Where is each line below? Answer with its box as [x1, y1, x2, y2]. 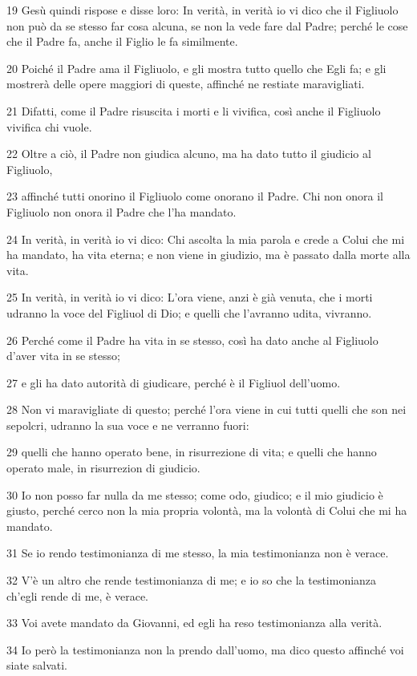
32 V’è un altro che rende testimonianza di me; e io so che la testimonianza [6, 572, 377, 589]
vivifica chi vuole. [6, 118, 92, 135]
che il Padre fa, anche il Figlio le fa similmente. [6, 33, 238, 50]
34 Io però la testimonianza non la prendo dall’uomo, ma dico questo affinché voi [6, 641, 404, 658]
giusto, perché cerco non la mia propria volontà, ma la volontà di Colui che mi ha [6, 502, 407, 519]
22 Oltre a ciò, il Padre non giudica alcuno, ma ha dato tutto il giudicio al [6, 145, 371, 162]
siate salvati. [6, 657, 67, 674]
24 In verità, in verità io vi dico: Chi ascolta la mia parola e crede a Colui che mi [6, 230, 405, 247]
